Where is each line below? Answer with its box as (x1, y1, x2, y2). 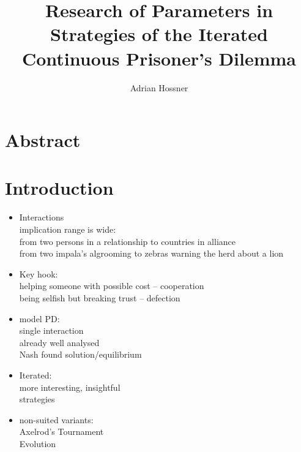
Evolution (19, 437, 56, 450)
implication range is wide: (19, 223, 116, 235)
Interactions (19, 211, 64, 224)
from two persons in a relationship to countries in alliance (19, 235, 236, 247)
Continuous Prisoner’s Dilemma (21, 45, 297, 70)
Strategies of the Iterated (50, 21, 268, 47)
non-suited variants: (19, 413, 94, 426)
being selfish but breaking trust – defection (19, 291, 180, 304)
